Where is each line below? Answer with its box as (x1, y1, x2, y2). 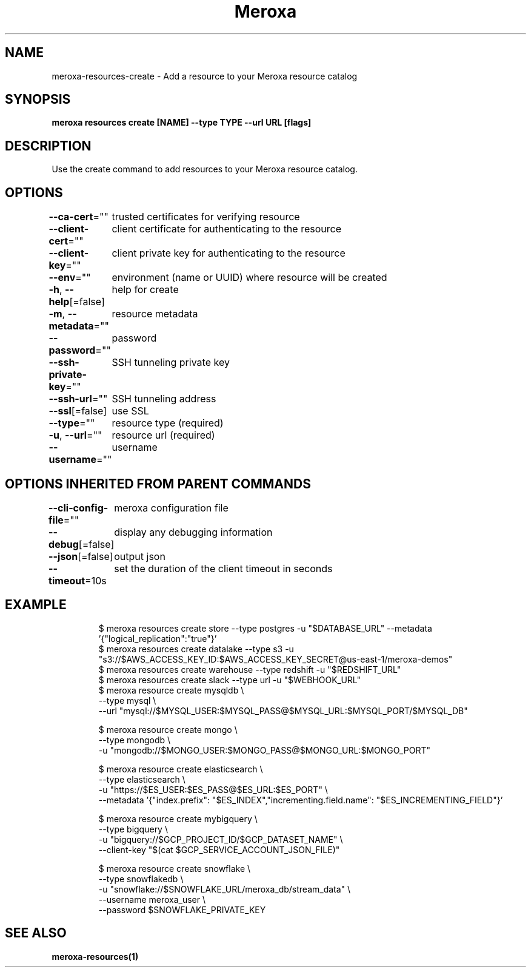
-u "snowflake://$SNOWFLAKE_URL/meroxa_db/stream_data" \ (98, 883, 351, 894)
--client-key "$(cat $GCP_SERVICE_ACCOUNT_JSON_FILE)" (98, 844, 340, 855)
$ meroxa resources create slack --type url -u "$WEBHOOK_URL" (98, 674, 361, 685)
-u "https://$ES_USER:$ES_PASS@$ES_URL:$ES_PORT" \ (98, 784, 328, 795)
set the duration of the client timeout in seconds (114, 562, 333, 575)
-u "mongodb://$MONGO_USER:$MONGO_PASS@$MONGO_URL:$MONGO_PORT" (98, 744, 430, 755)
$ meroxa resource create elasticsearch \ (98, 763, 263, 774)
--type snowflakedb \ (98, 873, 184, 884)
